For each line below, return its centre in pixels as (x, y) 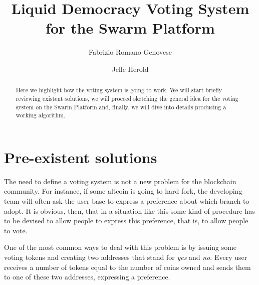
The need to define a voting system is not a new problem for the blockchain (120, 181)
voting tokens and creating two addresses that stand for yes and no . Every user (126, 257)
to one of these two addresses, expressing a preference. (87, 277)
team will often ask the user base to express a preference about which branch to (127, 201)
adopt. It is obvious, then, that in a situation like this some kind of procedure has (129, 210)
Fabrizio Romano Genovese (130, 52)
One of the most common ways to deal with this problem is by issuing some (120, 247)
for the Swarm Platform (130, 28)
